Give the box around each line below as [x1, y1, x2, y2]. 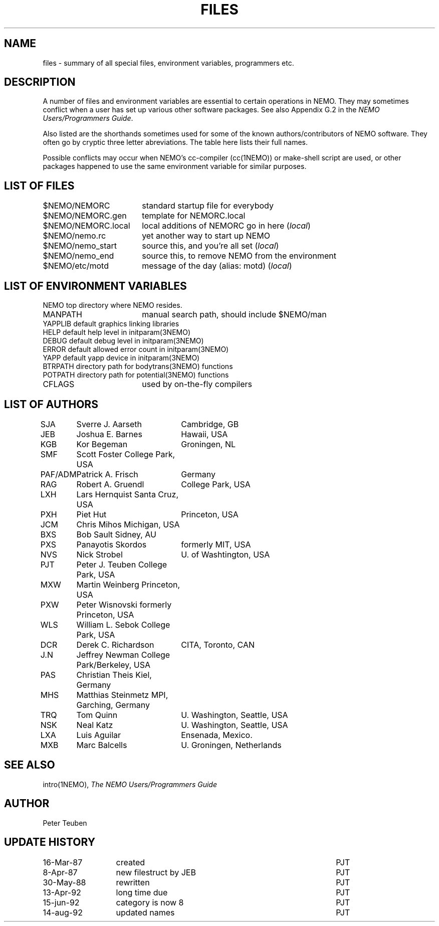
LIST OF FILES [4, 179, 75, 192]
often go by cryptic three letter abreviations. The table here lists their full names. [43, 138, 308, 147]
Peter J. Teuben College [76, 559, 167, 570]
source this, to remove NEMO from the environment [142, 251, 337, 261]
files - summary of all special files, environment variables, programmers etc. [43, 58, 294, 67]
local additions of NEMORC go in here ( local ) [142, 221, 311, 231]
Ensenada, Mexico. [181, 729, 253, 740]
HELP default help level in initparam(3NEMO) [43, 328, 191, 337]
